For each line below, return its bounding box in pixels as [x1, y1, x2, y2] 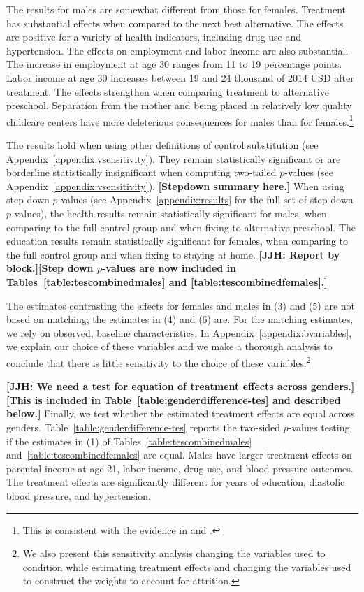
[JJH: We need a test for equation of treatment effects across [6, 379, 307, 394]
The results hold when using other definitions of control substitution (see [6, 138, 319, 152]
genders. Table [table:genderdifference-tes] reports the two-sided [6, 419, 281, 434]
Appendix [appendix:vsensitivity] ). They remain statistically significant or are [6, 151, 341, 166]
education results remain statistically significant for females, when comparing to [6, 233, 349, 248]
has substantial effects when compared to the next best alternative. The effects [6, 15, 344, 30]
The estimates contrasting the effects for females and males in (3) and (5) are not [6, 298, 356, 312]
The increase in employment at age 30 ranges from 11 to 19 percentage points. [6, 57, 342, 71]
